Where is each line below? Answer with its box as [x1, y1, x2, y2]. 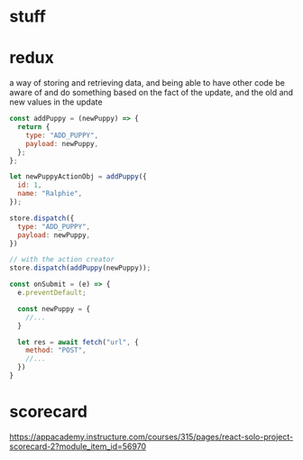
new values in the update [9, 97, 103, 107]
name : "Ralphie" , [17, 189, 83, 198]
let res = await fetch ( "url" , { [17, 337, 140, 346]
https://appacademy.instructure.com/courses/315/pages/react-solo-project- [9, 431, 294, 442]
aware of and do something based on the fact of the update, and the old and [9, 87, 294, 98]
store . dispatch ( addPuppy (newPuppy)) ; [9, 263, 151, 272]
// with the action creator [9, 255, 115, 264]
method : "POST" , [25, 345, 87, 355]
